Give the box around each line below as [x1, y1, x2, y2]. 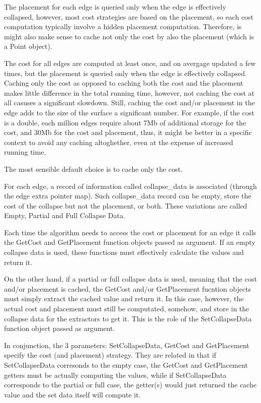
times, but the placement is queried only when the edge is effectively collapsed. [4, 68, 247, 78]
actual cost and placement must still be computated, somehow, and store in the [4, 303, 249, 314]
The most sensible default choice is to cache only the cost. [4, 163, 183, 174]
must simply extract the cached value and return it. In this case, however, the [4, 293, 244, 304]
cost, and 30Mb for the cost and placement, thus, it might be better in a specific [4, 127, 252, 138]
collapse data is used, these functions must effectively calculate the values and [4, 247, 244, 257]
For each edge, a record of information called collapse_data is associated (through [4, 180, 257, 191]
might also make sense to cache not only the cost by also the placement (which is [4, 31, 254, 41]
